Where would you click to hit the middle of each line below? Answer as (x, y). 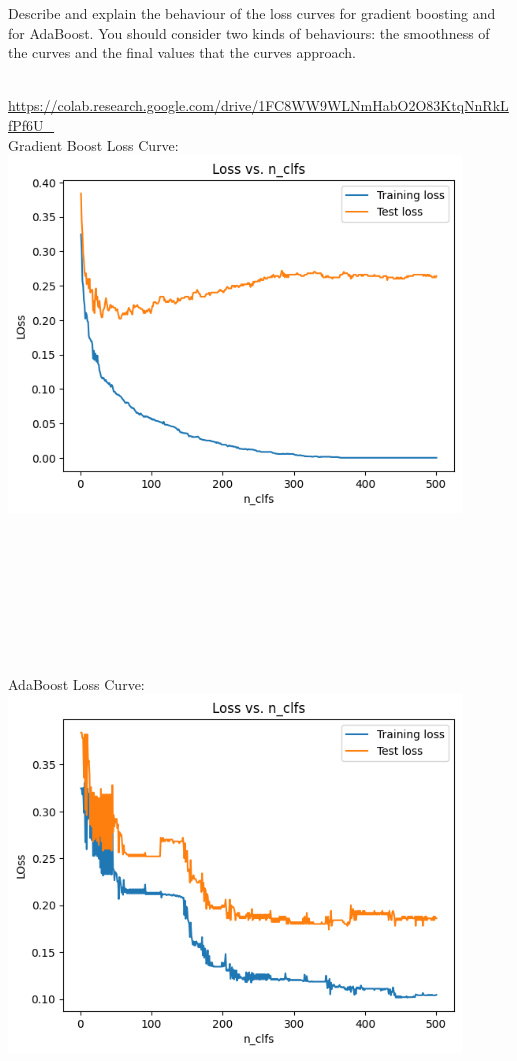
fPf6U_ (31, 124)
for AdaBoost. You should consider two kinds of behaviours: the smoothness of (249, 32)
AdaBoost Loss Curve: (76, 683)
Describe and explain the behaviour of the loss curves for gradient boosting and (252, 13)
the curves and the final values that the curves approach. (182, 52)
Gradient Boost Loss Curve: (93, 144)
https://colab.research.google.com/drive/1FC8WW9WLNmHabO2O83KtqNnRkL (258, 105)
